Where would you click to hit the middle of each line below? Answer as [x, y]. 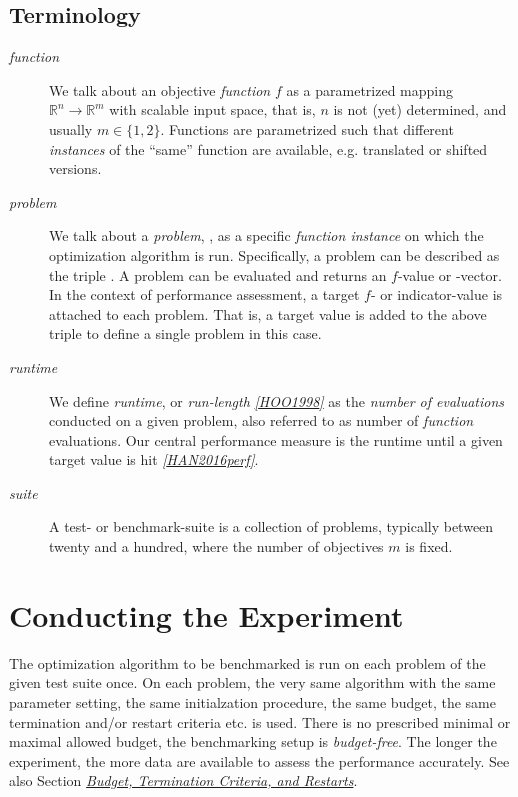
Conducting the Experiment [206, 614]
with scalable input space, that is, [212, 109]
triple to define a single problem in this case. [185, 333]
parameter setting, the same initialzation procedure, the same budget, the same [252, 701]
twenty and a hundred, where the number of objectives [216, 546]
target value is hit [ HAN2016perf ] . [154, 459]
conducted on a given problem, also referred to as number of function [261, 420]
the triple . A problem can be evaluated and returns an [218, 274]
